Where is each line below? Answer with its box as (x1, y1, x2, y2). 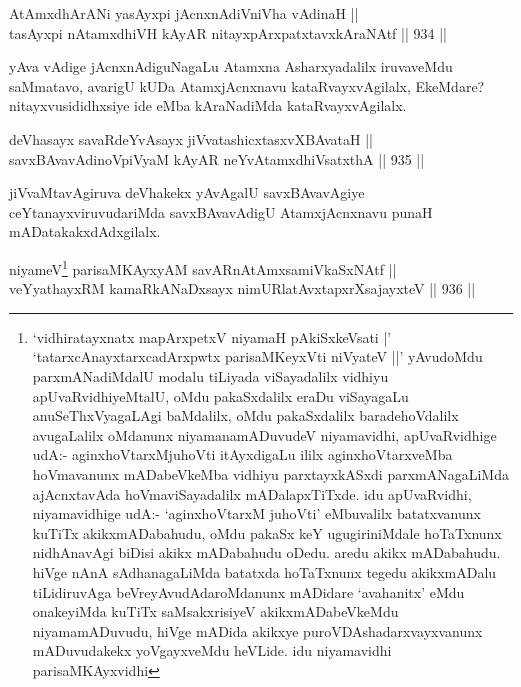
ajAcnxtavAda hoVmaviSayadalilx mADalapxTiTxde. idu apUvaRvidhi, (32, 483, 472, 504)
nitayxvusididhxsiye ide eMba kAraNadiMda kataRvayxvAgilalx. (9, 95, 407, 116)
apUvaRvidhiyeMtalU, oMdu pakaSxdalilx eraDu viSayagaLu (32, 385, 409, 406)
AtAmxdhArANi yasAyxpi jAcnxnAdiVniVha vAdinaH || (9, 3, 359, 23)
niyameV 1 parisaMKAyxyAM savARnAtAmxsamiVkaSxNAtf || (9, 255, 397, 279)
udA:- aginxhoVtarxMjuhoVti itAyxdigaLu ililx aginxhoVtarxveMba (32, 444, 453, 465)
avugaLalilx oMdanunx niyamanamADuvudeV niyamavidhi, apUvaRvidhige (32, 424, 497, 445)
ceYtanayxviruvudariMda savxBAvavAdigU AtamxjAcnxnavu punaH (9, 201, 433, 222)
